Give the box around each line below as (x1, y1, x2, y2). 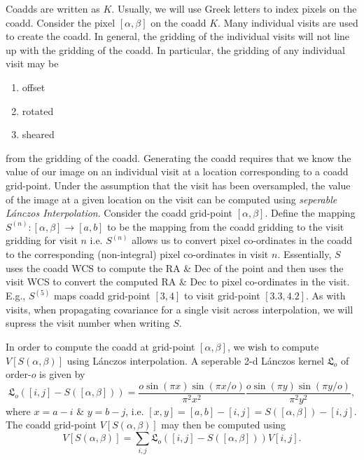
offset (22, 79, 45, 94)
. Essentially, (277, 246, 332, 261)
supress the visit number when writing (6, 316, 170, 330)
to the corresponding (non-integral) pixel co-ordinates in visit (6, 246, 269, 261)
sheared (22, 127, 55, 142)
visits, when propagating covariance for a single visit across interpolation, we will (6, 302, 353, 316)
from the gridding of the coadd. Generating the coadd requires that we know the (6, 150, 351, 165)
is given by (39, 367, 85, 381)
